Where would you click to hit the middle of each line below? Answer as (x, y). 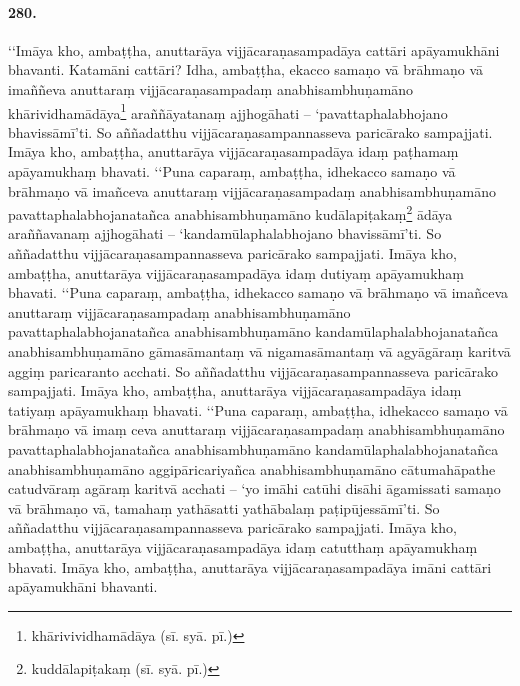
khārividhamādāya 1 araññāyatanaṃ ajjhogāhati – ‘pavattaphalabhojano (228, 111)
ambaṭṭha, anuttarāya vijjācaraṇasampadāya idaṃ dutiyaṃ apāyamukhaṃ (236, 272)
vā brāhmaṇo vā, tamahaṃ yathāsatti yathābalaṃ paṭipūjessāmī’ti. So (224, 507)
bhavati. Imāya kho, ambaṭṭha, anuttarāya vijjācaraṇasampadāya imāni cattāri (250, 566)
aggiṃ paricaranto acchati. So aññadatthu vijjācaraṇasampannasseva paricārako (253, 370)
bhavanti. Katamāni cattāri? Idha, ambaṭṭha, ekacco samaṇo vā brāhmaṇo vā (245, 69)
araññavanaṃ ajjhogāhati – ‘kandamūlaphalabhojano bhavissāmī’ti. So (225, 233)
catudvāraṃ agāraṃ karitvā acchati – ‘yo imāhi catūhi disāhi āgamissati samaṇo (254, 488)
